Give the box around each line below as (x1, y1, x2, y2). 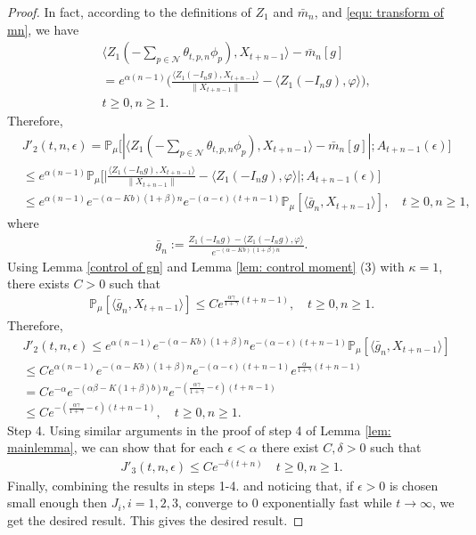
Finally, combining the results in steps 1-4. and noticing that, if (7, 475, 354, 494)
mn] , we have (7, 20, 79, 38)
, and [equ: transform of (314, 3, 444, 20)
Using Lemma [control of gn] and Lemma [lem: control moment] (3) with (7, 256, 405, 275)
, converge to (177, 493, 249, 512)
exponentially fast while (262, 493, 392, 512)
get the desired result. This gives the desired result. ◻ (7, 511, 304, 529)
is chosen (389, 475, 439, 494)
